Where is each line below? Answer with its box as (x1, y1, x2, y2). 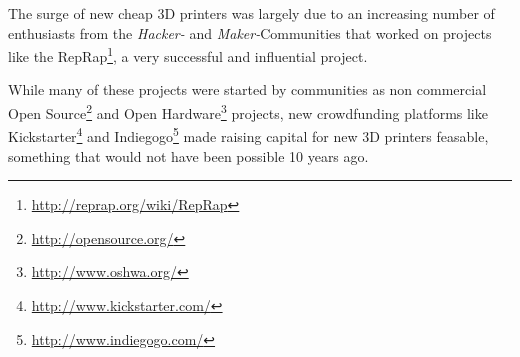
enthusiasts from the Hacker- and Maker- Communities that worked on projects (8, 22, 492, 43)
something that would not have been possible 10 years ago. (8, 145, 369, 166)
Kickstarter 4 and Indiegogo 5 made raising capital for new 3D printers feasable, (8, 123, 489, 146)
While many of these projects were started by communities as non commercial (8, 79, 487, 100)
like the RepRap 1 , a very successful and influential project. (8, 43, 368, 66)
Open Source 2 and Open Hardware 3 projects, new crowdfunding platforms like (8, 100, 488, 123)
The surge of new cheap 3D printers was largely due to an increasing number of (8, 3, 495, 23)
